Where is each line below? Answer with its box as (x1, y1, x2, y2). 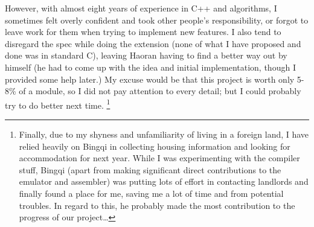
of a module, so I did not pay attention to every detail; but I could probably (19, 85, 301, 97)
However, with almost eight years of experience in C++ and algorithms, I (5, 2, 277, 14)
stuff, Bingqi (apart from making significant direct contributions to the (19, 163, 281, 176)
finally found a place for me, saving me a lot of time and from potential (19, 187, 284, 199)
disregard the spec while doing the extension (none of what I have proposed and (5, 37, 301, 50)
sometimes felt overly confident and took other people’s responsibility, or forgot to (5, 13, 309, 26)
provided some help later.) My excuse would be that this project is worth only (5, 72, 295, 85)
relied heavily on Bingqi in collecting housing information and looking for (19, 139, 290, 152)
